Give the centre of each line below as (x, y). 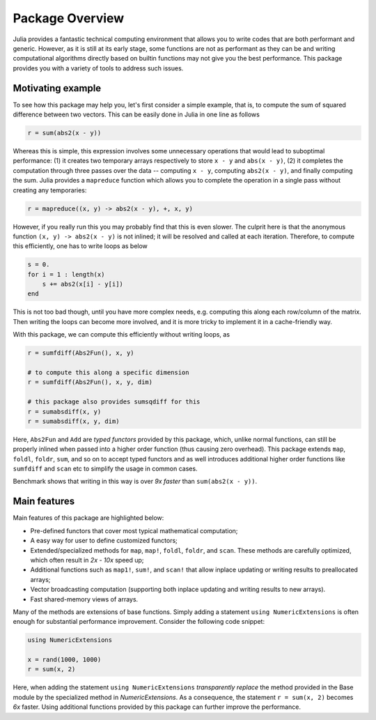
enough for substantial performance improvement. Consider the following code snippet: (139, 622)
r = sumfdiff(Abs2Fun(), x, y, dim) (90, 382)
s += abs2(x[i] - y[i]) (83, 284)
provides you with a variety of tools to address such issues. (98, 68)
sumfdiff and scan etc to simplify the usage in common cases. (105, 469)
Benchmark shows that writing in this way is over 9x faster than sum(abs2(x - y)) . (135, 482)
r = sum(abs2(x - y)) (64, 133)
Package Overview (69, 18)
